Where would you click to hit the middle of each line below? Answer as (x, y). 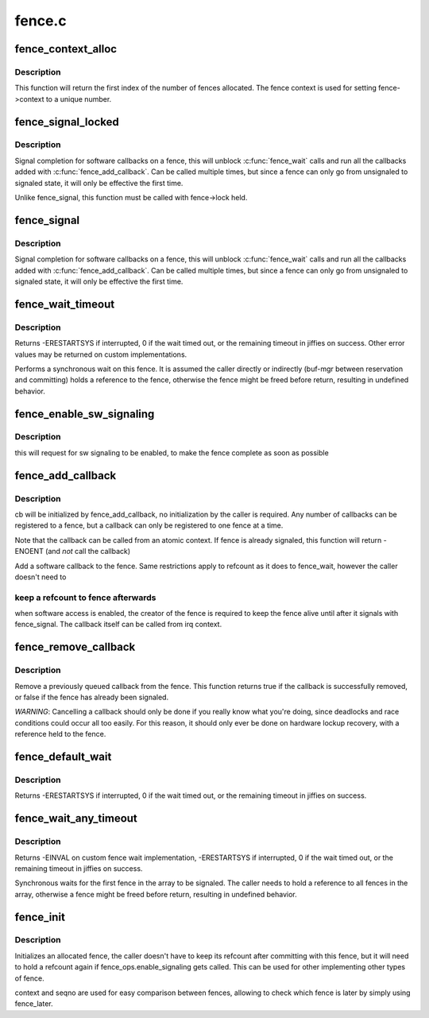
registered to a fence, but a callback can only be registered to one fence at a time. (149, 525)
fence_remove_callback (75, 647)
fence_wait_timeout (65, 304)
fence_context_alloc (66, 49)
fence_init (40, 917)
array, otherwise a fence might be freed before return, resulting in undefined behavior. (156, 894)
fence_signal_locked (67, 122)
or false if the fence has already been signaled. (92, 697)
